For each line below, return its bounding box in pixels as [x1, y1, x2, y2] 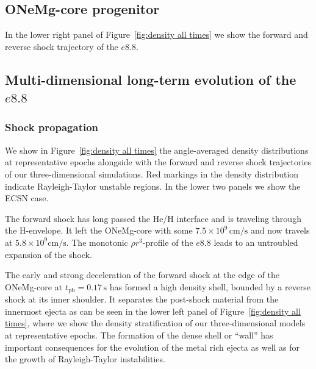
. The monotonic [66, 235, 128, 248]
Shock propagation [5, 120, 99, 135]
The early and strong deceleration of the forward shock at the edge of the [5, 268, 279, 281]
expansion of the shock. [5, 248, 92, 260]
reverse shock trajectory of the [5, 40, 118, 52]
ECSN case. [5, 192, 49, 204]
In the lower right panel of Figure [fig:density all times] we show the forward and [5, 28, 308, 41]
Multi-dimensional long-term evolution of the [5, 70, 296, 88]
